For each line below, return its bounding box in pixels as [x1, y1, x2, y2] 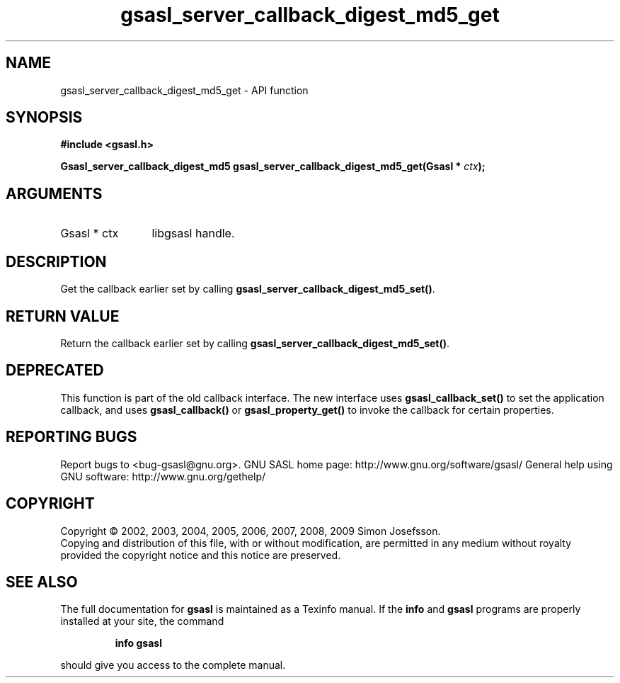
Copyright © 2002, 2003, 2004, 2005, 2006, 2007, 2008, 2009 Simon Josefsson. [60, 524, 441, 537]
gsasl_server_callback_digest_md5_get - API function [60, 84, 309, 96]
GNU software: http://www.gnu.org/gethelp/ [60, 470, 266, 482]
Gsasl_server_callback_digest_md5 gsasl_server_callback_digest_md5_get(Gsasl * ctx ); [60, 160, 486, 173]
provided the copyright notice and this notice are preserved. [60, 548, 341, 561]
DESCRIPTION [6, 252, 107, 271]
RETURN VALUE [6, 307, 120, 325]
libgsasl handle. [151, 226, 235, 241]
